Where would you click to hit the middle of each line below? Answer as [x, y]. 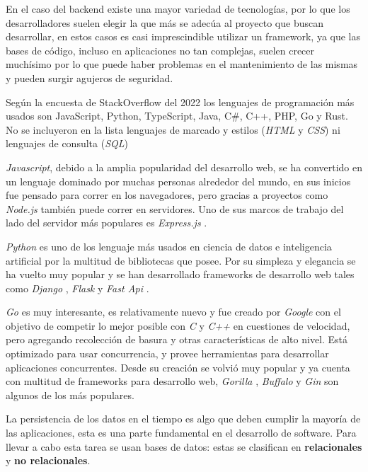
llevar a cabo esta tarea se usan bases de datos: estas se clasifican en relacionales [184, 446]
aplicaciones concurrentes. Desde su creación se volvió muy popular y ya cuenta [178, 367]
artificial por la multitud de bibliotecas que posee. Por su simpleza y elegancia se [181, 260]
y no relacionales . [48, 460]
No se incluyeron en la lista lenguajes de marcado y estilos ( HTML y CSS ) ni [173, 129]
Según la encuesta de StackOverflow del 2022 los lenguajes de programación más [180, 102]
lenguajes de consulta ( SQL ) [67, 143]
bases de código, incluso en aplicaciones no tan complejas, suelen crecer [160, 50]
